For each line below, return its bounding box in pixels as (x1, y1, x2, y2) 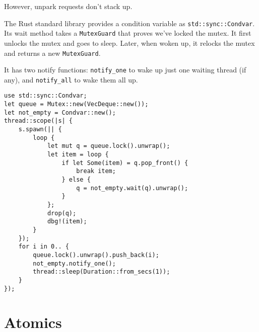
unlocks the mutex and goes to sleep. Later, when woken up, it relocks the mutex (4, 37, 255, 48)
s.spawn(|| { (18, 126, 62, 133)
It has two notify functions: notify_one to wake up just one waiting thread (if (4, 64, 246, 75)
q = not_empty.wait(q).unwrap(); (76, 184, 188, 192)
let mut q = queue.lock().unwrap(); (47, 142, 170, 150)
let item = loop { (47, 151, 109, 158)
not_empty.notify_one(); (33, 260, 116, 267)
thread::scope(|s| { (4, 117, 73, 125)
